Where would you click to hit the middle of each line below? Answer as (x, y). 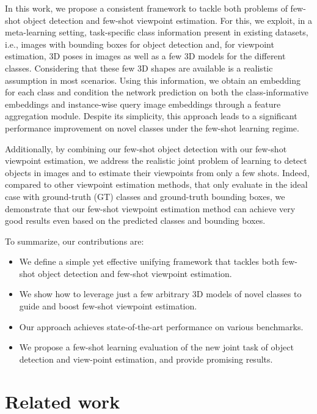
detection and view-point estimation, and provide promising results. (146, 359)
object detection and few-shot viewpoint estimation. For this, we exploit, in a (168, 20)
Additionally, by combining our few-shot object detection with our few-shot (146, 148)
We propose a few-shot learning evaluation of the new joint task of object (156, 347)
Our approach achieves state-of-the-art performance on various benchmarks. (161, 326)
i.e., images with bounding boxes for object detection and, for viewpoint (140, 44)
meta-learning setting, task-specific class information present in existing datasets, (157, 32)
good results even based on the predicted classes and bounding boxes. (135, 220)
